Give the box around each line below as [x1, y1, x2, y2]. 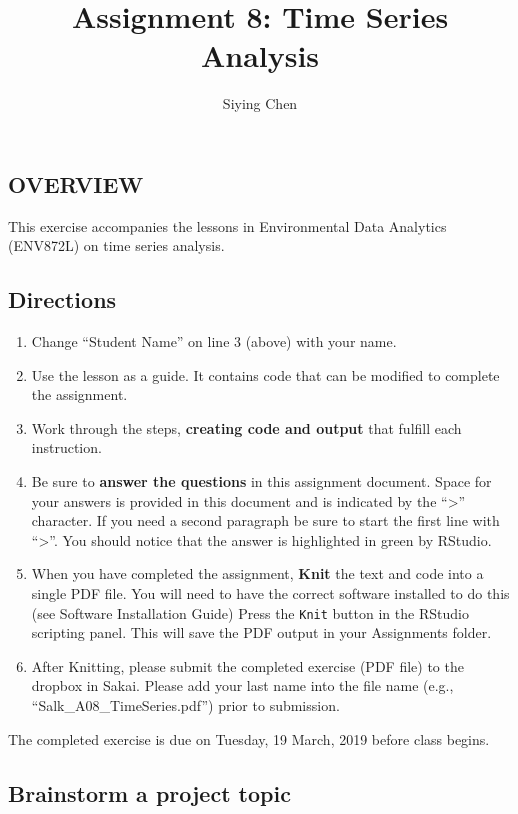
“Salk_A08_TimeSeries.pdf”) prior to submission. [31, 695, 340, 716]
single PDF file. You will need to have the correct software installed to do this [31, 583, 510, 604]
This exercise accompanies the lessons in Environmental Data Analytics [8, 215, 447, 236]
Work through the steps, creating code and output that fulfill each [31, 417, 462, 438]
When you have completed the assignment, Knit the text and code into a [31, 563, 484, 584]
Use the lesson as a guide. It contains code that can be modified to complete [31, 364, 500, 385]
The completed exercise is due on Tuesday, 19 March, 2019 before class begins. [8, 728, 490, 749]
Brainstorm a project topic [8, 777, 291, 808]
